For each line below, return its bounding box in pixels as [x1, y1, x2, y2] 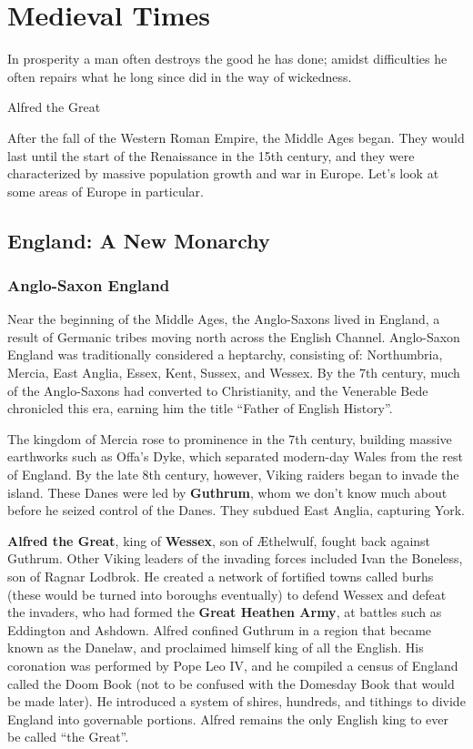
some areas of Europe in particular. [7, 181, 204, 200]
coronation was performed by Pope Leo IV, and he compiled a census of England [7, 655, 458, 674]
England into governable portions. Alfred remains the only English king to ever [7, 709, 449, 728]
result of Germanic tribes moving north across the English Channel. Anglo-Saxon [7, 327, 460, 346]
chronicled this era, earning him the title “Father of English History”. [7, 399, 393, 418]
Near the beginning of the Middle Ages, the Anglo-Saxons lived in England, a [7, 309, 440, 329]
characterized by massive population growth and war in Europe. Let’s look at [7, 164, 439, 183]
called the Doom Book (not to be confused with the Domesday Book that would [7, 673, 455, 693]
